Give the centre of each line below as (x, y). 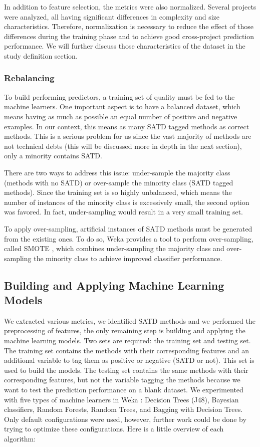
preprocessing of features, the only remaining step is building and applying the (125, 330)
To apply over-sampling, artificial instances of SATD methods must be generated (128, 228)
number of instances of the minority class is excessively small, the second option (127, 202)
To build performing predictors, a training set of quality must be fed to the (119, 96)
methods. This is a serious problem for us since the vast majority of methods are (128, 136)
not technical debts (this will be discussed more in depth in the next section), (123, 146)
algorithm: (20, 438)
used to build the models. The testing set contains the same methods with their (126, 370)
